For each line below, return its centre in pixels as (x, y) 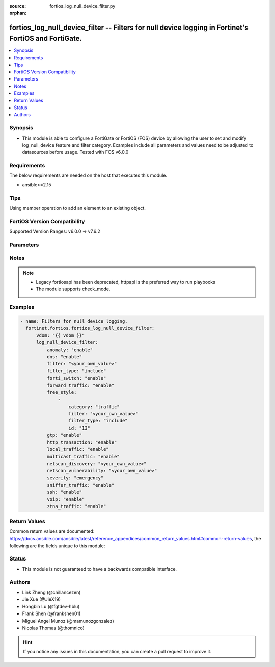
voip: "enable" (66, 499)
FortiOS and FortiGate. (46, 38)
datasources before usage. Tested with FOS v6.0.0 (75, 152)
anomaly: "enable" (70, 350)
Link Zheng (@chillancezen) (51, 592)
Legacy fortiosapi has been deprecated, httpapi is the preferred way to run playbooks (126, 282)
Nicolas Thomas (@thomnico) (53, 628)
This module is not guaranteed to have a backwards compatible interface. (100, 569)
